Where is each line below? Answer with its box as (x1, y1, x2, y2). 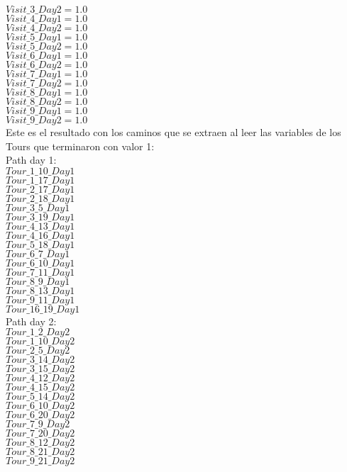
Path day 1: (6, 152, 57, 167)
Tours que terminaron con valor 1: (6, 138, 155, 153)
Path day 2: (6, 313, 57, 328)
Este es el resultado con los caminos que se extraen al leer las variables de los (6, 125, 341, 139)
